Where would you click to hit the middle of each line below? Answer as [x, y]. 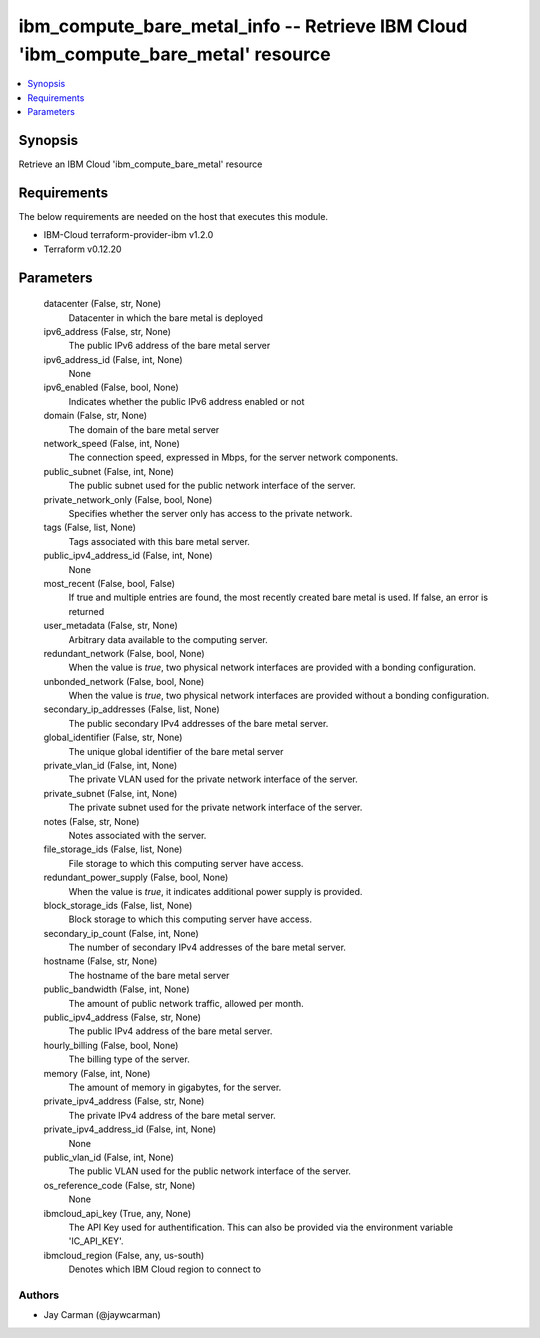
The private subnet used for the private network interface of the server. [215, 807]
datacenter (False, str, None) [102, 304]
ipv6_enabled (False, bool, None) [111, 387]
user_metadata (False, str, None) [111, 626]
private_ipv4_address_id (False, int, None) [130, 1129]
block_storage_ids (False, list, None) [118, 905]
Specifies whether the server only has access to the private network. [210, 513]
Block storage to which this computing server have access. [190, 919]
